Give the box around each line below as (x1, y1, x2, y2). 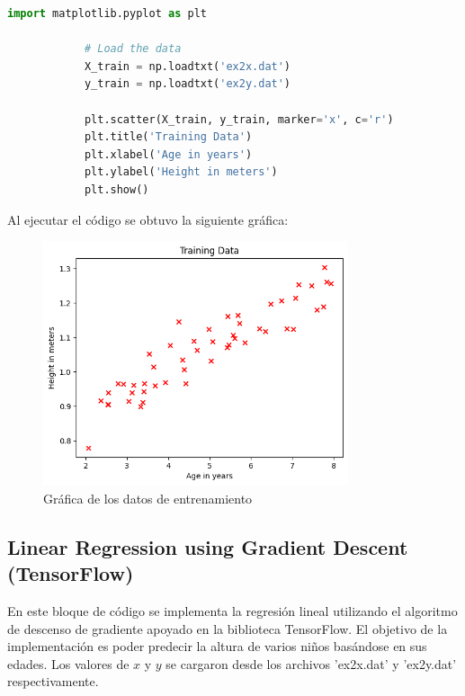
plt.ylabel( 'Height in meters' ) (84, 165, 278, 179)
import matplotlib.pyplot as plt (7, 7, 207, 20)
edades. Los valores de (7, 654, 130, 673)
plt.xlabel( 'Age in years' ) (84, 147, 253, 161)
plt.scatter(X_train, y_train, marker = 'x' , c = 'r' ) (84, 112, 394, 126)
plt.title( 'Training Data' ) (84, 130, 253, 144)
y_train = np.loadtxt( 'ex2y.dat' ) (84, 77, 291, 91)
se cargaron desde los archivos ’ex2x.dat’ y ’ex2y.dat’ (165, 654, 457, 673)
